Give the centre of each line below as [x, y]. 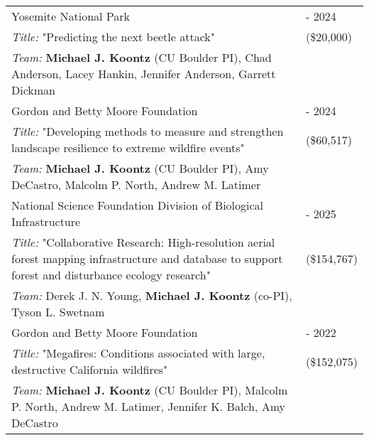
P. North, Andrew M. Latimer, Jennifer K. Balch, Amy [148, 406]
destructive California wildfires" [90, 369]
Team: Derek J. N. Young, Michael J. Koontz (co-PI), [152, 295]
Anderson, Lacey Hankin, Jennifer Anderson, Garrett [144, 74]
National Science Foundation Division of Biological [138, 205]
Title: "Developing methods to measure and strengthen [148, 131]
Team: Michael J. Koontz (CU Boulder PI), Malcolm [150, 390]
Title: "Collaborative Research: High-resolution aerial [143, 242]
